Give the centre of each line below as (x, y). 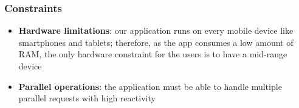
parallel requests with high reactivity (87, 98)
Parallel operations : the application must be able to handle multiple (150, 86)
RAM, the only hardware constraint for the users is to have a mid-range (153, 54)
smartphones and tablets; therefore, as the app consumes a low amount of (156, 42)
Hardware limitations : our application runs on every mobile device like (156, 30)
